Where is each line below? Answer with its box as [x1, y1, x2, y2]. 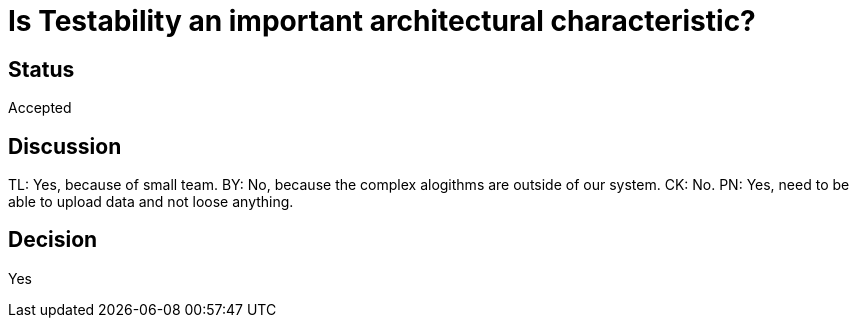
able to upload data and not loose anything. [8, 193, 294, 211]
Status [8, 56, 75, 82]
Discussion [8, 133, 122, 159]
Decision [8, 227, 98, 253]
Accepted [8, 99, 72, 117]
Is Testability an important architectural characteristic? [8, 4, 756, 38]
